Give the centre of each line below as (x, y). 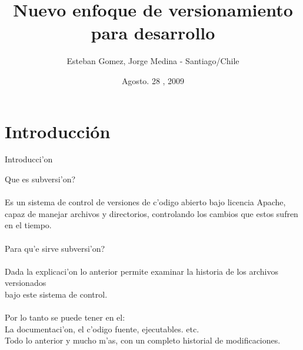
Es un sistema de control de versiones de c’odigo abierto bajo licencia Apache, (145, 202)
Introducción (58, 131)
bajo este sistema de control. (56, 294)
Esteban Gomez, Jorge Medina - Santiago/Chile (153, 61)
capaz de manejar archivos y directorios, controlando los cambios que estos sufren (151, 213)
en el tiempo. (28, 225)
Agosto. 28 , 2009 (153, 80)
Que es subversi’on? (40, 179)
